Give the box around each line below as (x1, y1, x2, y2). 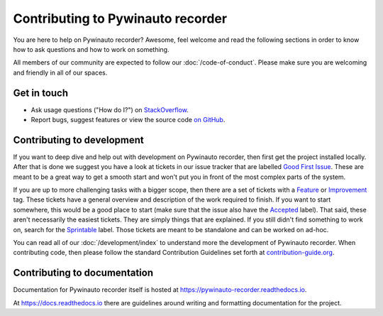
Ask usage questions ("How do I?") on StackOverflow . (30, 105, 189, 114)
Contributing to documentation (13, 267, 154, 279)
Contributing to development (13, 134, 145, 146)
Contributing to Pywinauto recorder (13, 11, 227, 26)
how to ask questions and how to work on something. (13, 45, 170, 53)
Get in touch (13, 87, 69, 99)
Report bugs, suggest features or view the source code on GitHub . (30, 116, 226, 124)
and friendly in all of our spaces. (13, 68, 108, 77)
